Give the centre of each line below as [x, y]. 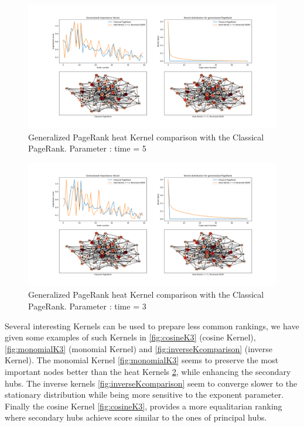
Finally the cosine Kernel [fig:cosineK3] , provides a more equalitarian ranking [144, 406]
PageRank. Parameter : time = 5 [87, 148]
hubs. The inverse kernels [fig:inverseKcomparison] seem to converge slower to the [151, 383]
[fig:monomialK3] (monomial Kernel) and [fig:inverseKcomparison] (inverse [139, 348]
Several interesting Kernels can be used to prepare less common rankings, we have [152, 326]
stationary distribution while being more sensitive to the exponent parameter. [144, 395]
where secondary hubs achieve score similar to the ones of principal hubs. [136, 417]
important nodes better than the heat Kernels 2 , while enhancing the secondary [148, 371]
